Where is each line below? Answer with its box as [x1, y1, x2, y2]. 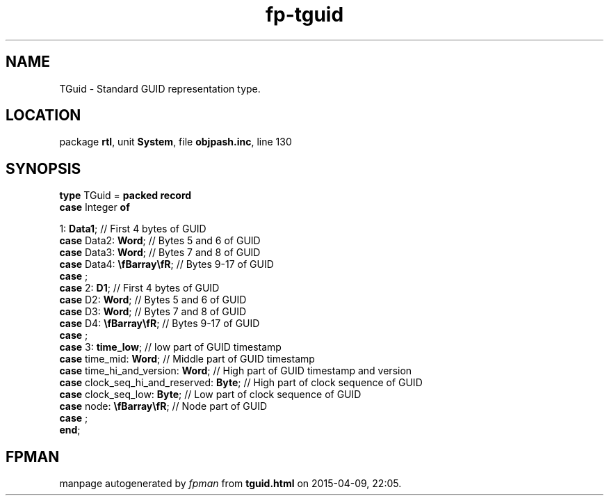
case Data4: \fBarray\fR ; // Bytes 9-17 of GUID [59, 258, 274, 271]
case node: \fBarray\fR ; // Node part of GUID [59, 400, 267, 413]
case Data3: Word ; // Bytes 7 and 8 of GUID [59, 246, 261, 259]
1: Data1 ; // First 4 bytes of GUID [59, 223, 206, 235]
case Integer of [59, 201, 130, 214]
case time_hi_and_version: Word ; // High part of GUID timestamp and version [59, 365, 412, 377]
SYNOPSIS [6, 159, 81, 177]
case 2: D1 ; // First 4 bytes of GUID [59, 282, 220, 294]
